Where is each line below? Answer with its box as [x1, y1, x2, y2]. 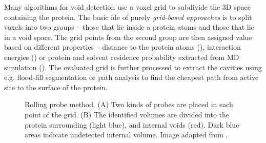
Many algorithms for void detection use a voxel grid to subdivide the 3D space [4, 2, 251, 12]
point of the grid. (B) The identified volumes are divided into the [25, 109, 229, 119]
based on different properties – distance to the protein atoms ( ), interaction [4, 42, 241, 52]
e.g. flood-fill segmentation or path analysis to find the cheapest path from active [4, 72, 259, 83]
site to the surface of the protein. [4, 81, 108, 92]
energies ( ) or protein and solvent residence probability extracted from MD [4, 51, 239, 62]
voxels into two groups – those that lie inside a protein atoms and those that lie [4, 22, 254, 32]
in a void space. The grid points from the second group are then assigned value [4, 31, 252, 42]
